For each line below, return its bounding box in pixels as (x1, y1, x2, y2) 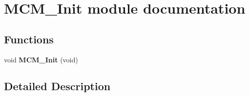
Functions (4, 31, 54, 46)
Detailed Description (4, 78, 111, 93)
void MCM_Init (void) (4, 54, 78, 64)
